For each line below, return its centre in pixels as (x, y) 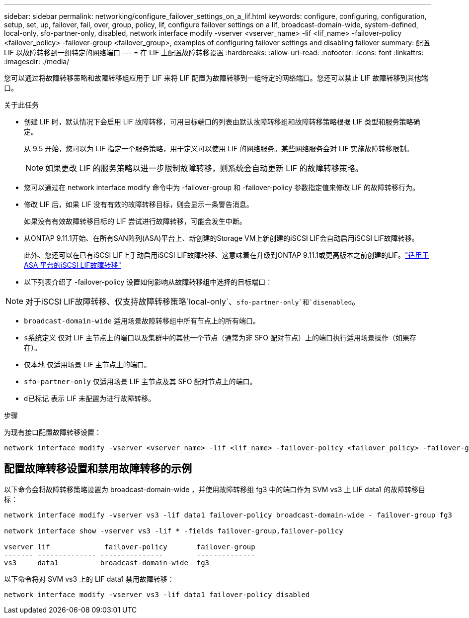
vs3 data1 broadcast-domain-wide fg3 (107, 563)
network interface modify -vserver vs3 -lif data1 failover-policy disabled (157, 594)
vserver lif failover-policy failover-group (130, 547)
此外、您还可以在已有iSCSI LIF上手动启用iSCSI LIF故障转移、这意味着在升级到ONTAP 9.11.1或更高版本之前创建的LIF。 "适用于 (227, 255)
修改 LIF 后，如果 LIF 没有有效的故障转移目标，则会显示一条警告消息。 (139, 204)
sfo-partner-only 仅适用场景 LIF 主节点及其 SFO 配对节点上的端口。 (140, 381)
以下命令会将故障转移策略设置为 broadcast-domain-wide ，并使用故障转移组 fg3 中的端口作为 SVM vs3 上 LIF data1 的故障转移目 (215, 489)
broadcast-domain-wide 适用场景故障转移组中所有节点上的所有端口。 (142, 321)
